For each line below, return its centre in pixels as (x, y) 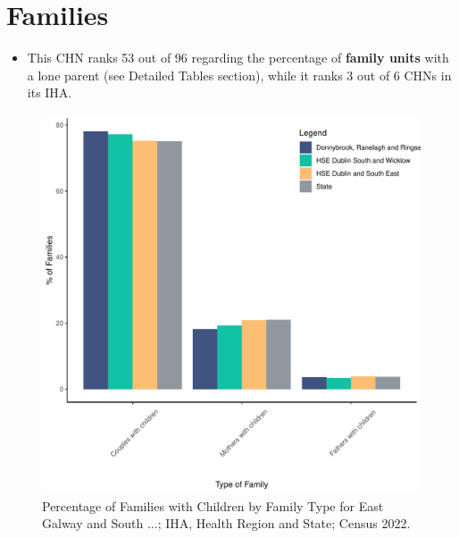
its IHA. (50, 92)
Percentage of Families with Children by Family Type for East (213, 505)
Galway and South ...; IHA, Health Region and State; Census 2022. (226, 523)
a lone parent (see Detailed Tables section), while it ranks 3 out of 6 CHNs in (239, 75)
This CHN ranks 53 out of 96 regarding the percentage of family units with (238, 58)
